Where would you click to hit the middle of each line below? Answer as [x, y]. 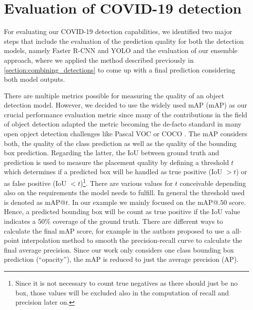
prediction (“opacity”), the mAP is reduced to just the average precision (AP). [121, 259]
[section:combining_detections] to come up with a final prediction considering [120, 69]
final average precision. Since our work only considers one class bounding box [119, 249]
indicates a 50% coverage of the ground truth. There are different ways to [114, 221]
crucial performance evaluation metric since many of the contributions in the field [126, 114]
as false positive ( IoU [35, 183]
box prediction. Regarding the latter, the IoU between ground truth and [112, 153]
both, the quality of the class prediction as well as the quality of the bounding [120, 143]
